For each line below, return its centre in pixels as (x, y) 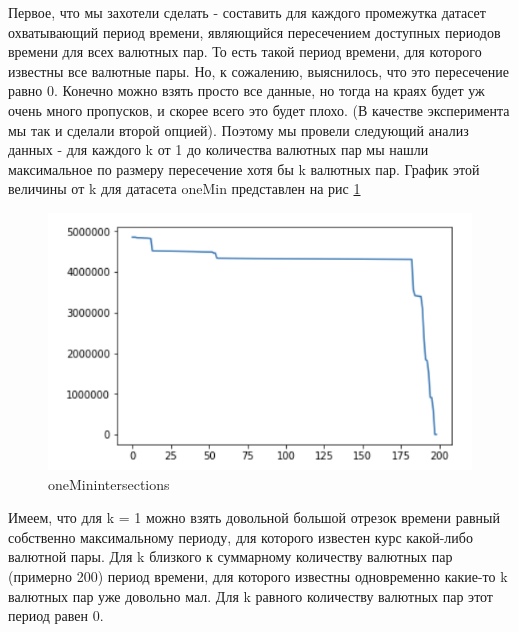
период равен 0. (56, 615)
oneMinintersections (109, 483)
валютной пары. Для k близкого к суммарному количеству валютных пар (230, 556)
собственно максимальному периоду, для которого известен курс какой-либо (240, 536)
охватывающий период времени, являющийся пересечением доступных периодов (254, 31)
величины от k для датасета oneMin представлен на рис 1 (184, 188)
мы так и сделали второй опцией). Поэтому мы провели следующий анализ (238, 129)
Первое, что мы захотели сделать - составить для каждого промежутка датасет (247, 12)
